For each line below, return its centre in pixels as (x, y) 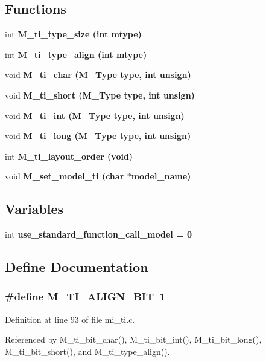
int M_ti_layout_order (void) (69, 156)
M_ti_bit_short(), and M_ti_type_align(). (87, 351)
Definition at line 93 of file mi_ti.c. (70, 319)
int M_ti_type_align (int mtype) (76, 54)
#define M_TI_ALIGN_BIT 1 (85, 296)
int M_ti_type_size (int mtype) (73, 34)
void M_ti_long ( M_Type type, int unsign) (98, 136)
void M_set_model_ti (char (65, 176)
